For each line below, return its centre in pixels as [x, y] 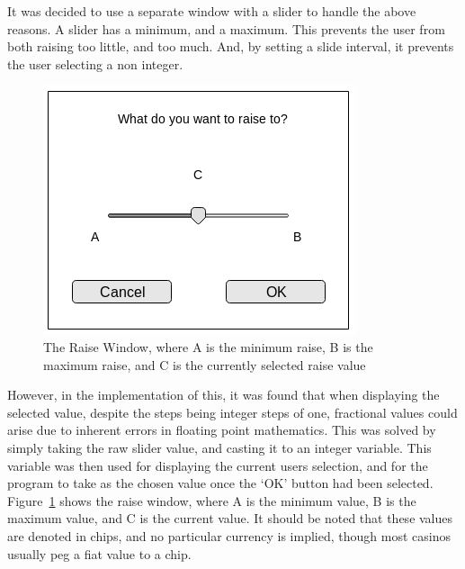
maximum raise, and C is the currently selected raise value [205, 364]
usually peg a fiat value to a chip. [99, 553]
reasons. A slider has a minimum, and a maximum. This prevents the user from [226, 28]
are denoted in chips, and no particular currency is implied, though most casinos [229, 535]
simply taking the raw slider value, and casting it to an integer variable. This [219, 447]
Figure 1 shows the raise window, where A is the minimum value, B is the [212, 500]
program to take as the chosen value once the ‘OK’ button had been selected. [220, 483]
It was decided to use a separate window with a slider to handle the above [212, 11]
